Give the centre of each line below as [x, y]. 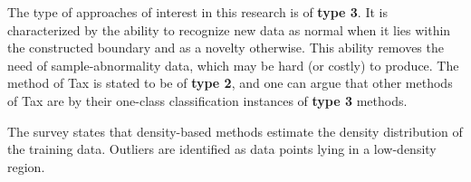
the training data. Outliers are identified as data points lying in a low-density [222, 149]
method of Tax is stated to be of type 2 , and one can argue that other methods [230, 83]
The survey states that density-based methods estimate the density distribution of [235, 131]
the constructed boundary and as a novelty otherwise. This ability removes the [226, 48]
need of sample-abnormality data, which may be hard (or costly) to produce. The [233, 65]
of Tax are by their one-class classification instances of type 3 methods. [207, 100]
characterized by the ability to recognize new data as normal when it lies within [229, 29]
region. [26, 166]
